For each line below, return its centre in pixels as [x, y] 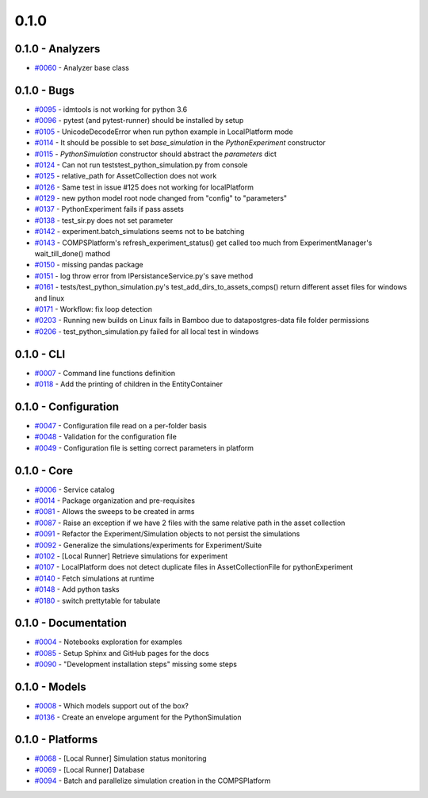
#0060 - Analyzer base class [82, 68]
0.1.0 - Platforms [56, 740]
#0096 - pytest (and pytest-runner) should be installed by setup [139, 121]
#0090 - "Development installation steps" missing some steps [136, 664]
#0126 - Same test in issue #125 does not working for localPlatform [144, 187]
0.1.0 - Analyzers [57, 49]
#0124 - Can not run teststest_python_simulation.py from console [141, 165]
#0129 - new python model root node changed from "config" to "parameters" [161, 198]
